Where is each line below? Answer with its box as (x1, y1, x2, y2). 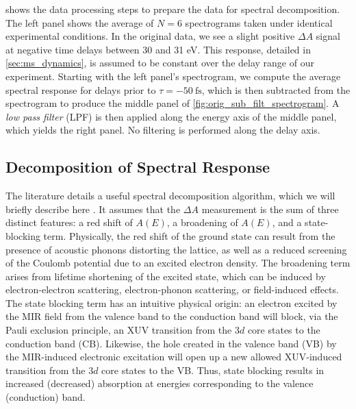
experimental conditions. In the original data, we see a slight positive (5, 29, 295, 43)
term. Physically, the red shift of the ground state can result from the (43, 228, 335, 243)
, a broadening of (166, 215, 238, 230)
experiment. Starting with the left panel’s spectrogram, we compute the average (5, 69, 341, 83)
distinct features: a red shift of (5, 215, 133, 230)
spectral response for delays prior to (5, 82, 156, 97)
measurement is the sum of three (201, 201, 339, 216)
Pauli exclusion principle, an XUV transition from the (5, 323, 232, 337)
